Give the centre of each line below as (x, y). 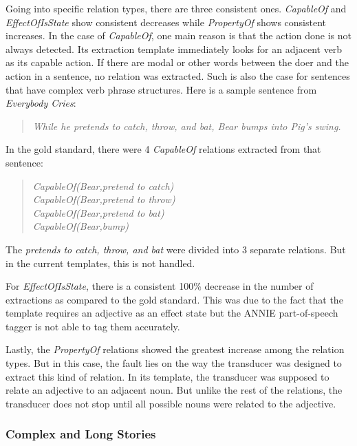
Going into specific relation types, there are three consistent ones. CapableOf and (176, 8)
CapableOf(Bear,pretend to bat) (98, 212)
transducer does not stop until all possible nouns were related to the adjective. (171, 403)
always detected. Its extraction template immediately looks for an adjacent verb (174, 49)
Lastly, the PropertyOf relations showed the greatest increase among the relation (175, 349)
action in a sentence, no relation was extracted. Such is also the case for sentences (178, 75)
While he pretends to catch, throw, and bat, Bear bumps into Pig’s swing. (187, 126)
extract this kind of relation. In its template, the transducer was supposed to (167, 376)
